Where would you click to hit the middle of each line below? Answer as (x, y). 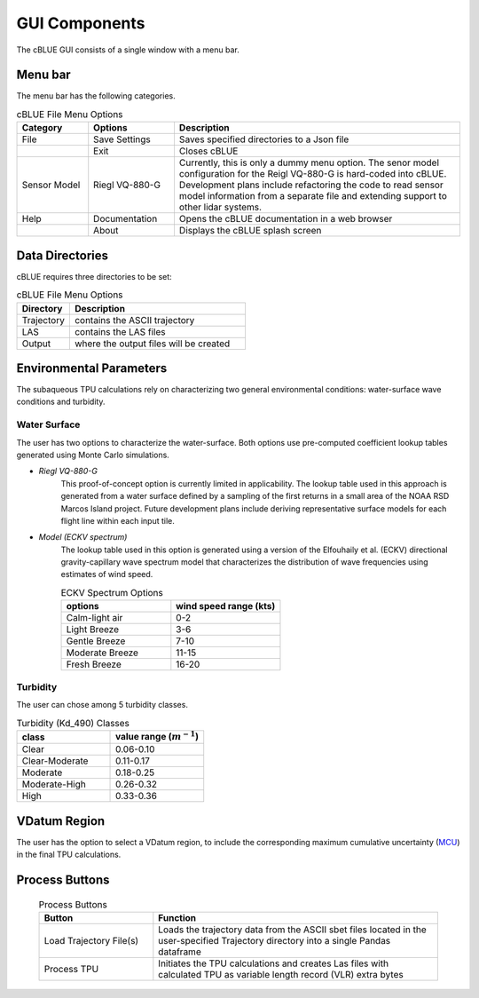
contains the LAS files (120, 331)
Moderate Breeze (102, 653)
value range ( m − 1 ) (157, 736)
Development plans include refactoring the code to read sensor (311, 185)
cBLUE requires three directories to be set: (94, 276)
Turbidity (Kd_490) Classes (73, 723)
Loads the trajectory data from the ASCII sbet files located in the (292, 930)
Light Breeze (93, 630)
